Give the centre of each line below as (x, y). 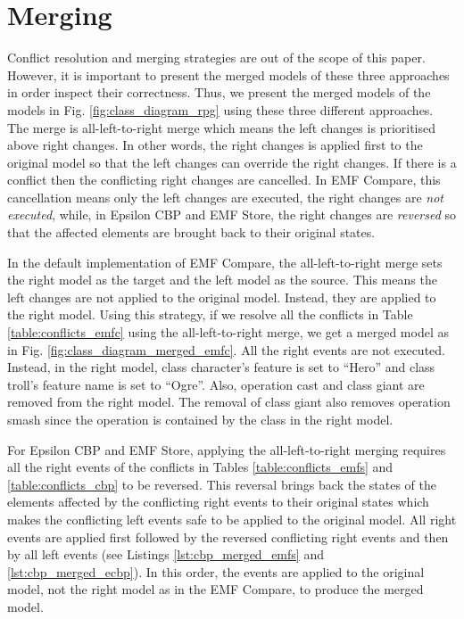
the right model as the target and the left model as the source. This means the (222, 280)
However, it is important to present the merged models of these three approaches (228, 74)
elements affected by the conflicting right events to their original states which (218, 502)
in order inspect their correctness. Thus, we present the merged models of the (219, 92)
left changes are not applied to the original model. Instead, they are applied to (222, 297)
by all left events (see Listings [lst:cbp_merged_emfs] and (166, 554)
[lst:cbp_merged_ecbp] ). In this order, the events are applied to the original (216, 571)
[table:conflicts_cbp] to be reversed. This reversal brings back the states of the (222, 484)
